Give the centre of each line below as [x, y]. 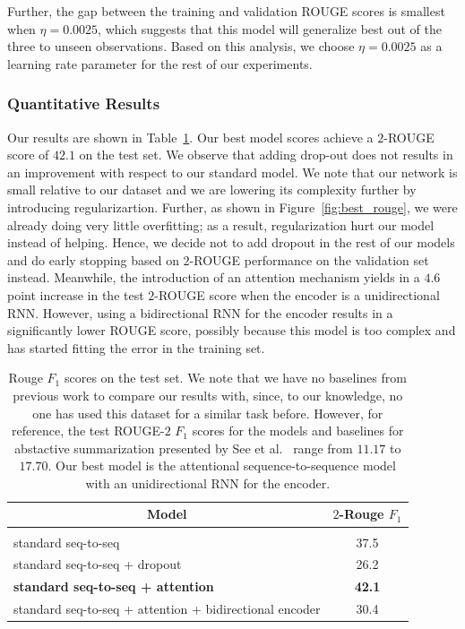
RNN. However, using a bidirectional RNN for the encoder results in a [200, 312]
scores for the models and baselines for [298, 431]
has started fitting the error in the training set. [136, 347]
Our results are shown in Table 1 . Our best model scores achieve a [190, 137]
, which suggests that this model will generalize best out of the [270, 28]
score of [28, 155]
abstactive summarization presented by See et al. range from [184, 448]
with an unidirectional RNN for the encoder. [208, 483]
